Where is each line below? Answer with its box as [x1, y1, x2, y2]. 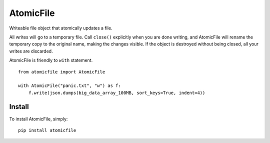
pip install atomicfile [18, 127, 76, 133]
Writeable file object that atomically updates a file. [9, 25, 112, 31]
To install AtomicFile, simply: [9, 115, 68, 122]
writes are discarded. [9, 48, 53, 54]
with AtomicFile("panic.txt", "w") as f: [18, 83, 121, 88]
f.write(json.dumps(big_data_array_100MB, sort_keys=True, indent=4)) [28, 90, 205, 95]
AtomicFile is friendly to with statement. [9, 57, 93, 63]
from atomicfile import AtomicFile [18, 69, 105, 74]
